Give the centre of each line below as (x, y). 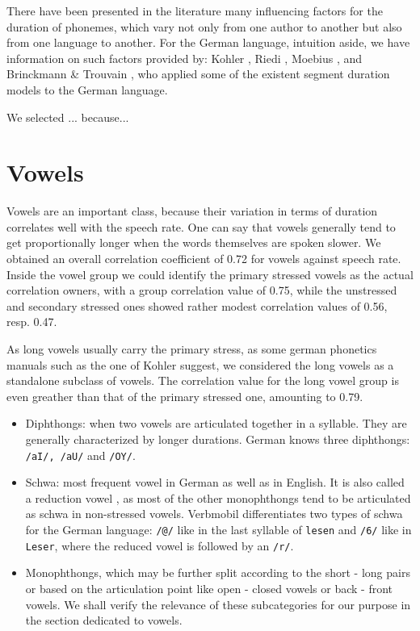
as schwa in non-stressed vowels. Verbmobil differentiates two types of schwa (214, 514)
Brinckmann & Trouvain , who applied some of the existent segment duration (198, 74)
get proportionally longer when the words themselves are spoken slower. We (194, 242)
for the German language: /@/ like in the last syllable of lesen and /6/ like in (218, 530)
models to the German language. (87, 89)
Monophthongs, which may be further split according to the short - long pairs (218, 572)
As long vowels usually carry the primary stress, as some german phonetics (192, 349)
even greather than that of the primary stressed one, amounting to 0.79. (185, 396)
